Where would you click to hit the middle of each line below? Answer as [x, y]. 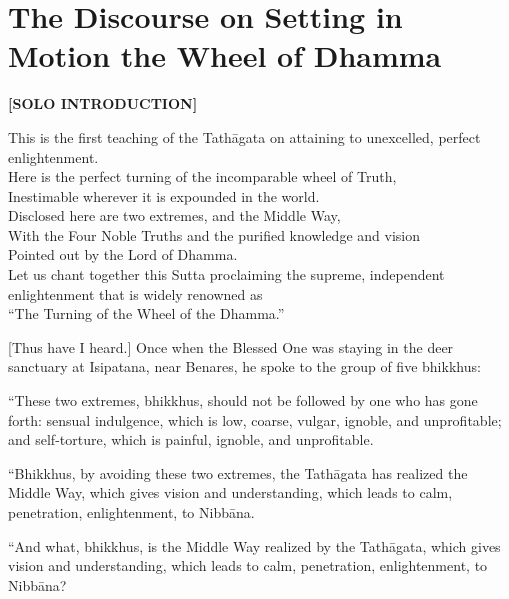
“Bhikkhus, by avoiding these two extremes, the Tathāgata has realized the [238, 472]
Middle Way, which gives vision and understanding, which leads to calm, [230, 492]
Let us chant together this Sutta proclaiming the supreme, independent [226, 274]
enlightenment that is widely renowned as [135, 293]
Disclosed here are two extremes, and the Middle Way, [174, 215]
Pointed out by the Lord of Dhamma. [123, 254]
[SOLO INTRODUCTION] [103, 103]
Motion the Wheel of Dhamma [225, 55]
